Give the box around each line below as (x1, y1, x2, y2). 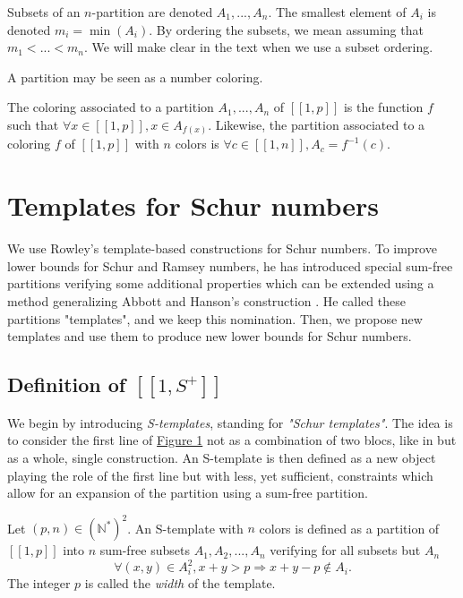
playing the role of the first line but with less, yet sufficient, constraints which (7, 466, 433, 484)
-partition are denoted (91, 3, 213, 21)
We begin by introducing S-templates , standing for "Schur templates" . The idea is (7, 413, 453, 431)
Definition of (7, 371, 126, 398)
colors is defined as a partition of (259, 518, 440, 537)
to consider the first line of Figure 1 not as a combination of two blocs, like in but (7, 431, 457, 449)
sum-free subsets (99, 541, 190, 560)
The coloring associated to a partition (7, 98, 214, 116)
